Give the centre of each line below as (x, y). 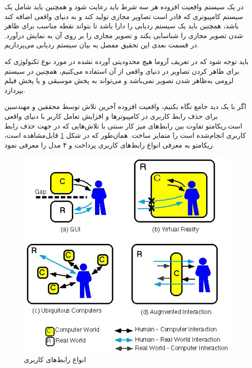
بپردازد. (15, 90)
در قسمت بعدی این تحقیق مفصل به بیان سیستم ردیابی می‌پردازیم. (102, 45)
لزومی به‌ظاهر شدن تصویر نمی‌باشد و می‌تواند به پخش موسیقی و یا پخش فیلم (119, 80)
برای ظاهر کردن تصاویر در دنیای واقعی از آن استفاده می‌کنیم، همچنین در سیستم (122, 71)
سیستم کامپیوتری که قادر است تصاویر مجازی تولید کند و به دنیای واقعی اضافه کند (124, 16)
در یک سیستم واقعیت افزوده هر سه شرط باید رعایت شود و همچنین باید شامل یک (124, 6)
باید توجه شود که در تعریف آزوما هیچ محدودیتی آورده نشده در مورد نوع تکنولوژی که (126, 61)
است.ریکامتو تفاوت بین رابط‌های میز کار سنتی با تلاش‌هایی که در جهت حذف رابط (123, 125)
